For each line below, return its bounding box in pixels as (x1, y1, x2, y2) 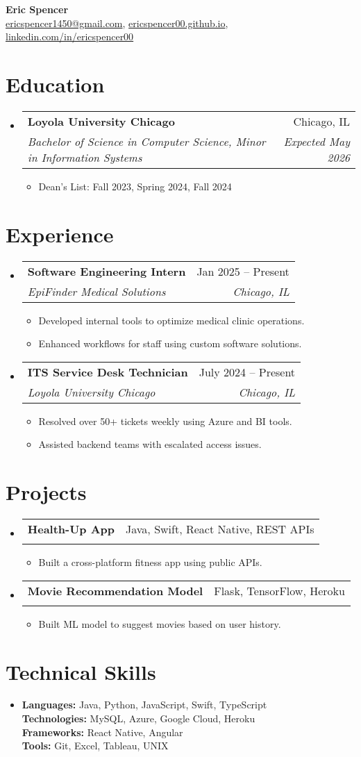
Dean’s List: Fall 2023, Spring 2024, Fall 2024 (38, 178, 232, 193)
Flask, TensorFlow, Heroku (214, 582, 345, 599)
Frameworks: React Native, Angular (22, 724, 183, 739)
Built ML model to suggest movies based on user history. (38, 616, 281, 631)
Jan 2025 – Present (196, 263, 289, 279)
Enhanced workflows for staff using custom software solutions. (38, 336, 302, 351)
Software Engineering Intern (27, 263, 186, 279)
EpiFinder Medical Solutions (27, 283, 166, 299)
